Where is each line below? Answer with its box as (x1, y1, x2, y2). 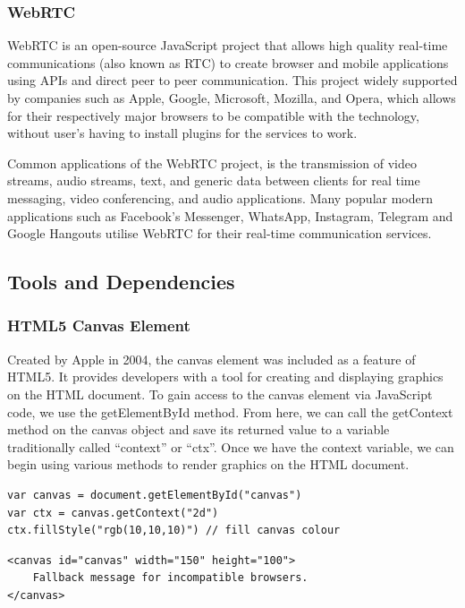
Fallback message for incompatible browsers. (32, 571, 309, 585)
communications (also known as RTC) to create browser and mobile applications (7, 53, 449, 72)
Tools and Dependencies (7, 268, 235, 295)
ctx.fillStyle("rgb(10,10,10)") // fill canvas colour (7, 524, 341, 537)
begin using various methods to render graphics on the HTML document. (7, 455, 410, 474)
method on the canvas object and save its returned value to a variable (7, 420, 390, 439)
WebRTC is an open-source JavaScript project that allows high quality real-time (7, 36, 448, 55)
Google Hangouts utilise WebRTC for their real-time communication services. (7, 224, 432, 243)
